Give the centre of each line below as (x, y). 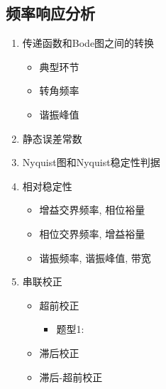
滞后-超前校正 (71, 377)
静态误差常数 (52, 138)
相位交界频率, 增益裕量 (92, 233)
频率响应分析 (50, 13)
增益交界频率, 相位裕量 (92, 210)
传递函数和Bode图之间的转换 (88, 43)
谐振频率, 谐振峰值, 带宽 (95, 257)
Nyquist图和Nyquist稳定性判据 (91, 162)
